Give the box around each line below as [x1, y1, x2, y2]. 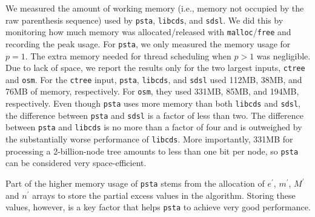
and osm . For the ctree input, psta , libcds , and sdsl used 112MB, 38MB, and [5, 73, 302, 85]
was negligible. [256, 49, 311, 62]
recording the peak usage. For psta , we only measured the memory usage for [5, 37, 291, 50]
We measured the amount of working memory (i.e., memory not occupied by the [5, 2, 304, 14]
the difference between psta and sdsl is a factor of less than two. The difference [5, 109, 303, 121]
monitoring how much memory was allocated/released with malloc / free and [5, 25, 291, 38]
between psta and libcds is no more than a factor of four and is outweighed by [5, 121, 302, 133]
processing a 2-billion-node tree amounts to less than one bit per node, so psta [5, 144, 299, 157]
